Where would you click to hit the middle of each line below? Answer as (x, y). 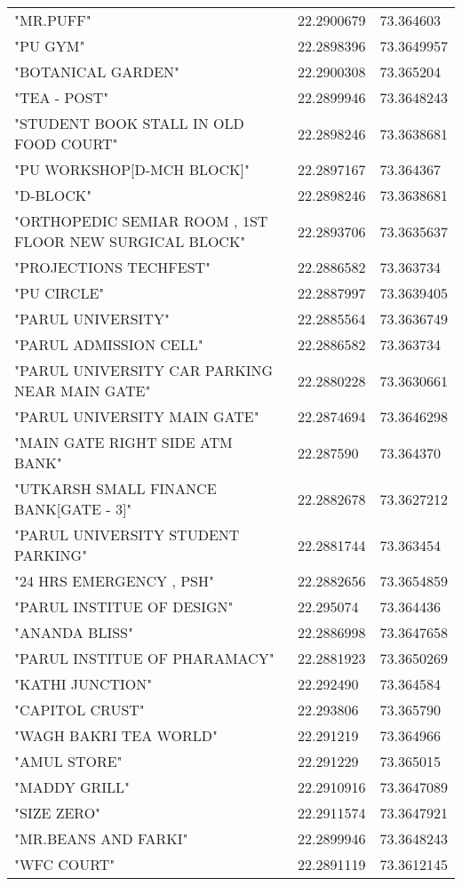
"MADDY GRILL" (72, 787)
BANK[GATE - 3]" (73, 509)
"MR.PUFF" (53, 20)
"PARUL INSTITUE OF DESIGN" (124, 607)
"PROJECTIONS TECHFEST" (113, 267)
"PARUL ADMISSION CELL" (109, 344)
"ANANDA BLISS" (74, 632)
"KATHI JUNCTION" (84, 684)
